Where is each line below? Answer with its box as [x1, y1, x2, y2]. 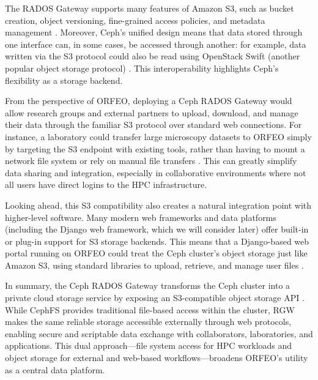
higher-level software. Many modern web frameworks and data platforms [5, 210, 276, 223]
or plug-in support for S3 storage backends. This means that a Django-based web [5, 234, 309, 247]
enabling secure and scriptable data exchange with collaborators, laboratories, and [5, 327, 313, 340]
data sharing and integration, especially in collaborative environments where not [5, 166, 306, 179]
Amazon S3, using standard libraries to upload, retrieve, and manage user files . [5, 258, 304, 271]
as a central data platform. [5, 363, 105, 376]
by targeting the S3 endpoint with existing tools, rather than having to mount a [5, 142, 305, 155]
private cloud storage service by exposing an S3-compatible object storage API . [5, 291, 305, 304]
